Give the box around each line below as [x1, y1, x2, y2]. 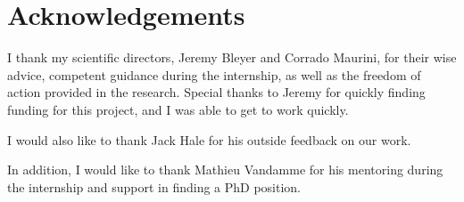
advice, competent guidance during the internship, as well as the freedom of [7, 65, 421, 84]
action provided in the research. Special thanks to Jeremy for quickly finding [7, 83, 426, 101]
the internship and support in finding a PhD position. [7, 177, 302, 196]
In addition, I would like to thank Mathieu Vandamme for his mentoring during [7, 160, 443, 179]
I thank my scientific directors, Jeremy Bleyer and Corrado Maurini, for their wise [7, 48, 457, 67]
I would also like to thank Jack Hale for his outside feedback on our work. [7, 130, 411, 149]
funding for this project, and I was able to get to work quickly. [7, 100, 349, 118]
